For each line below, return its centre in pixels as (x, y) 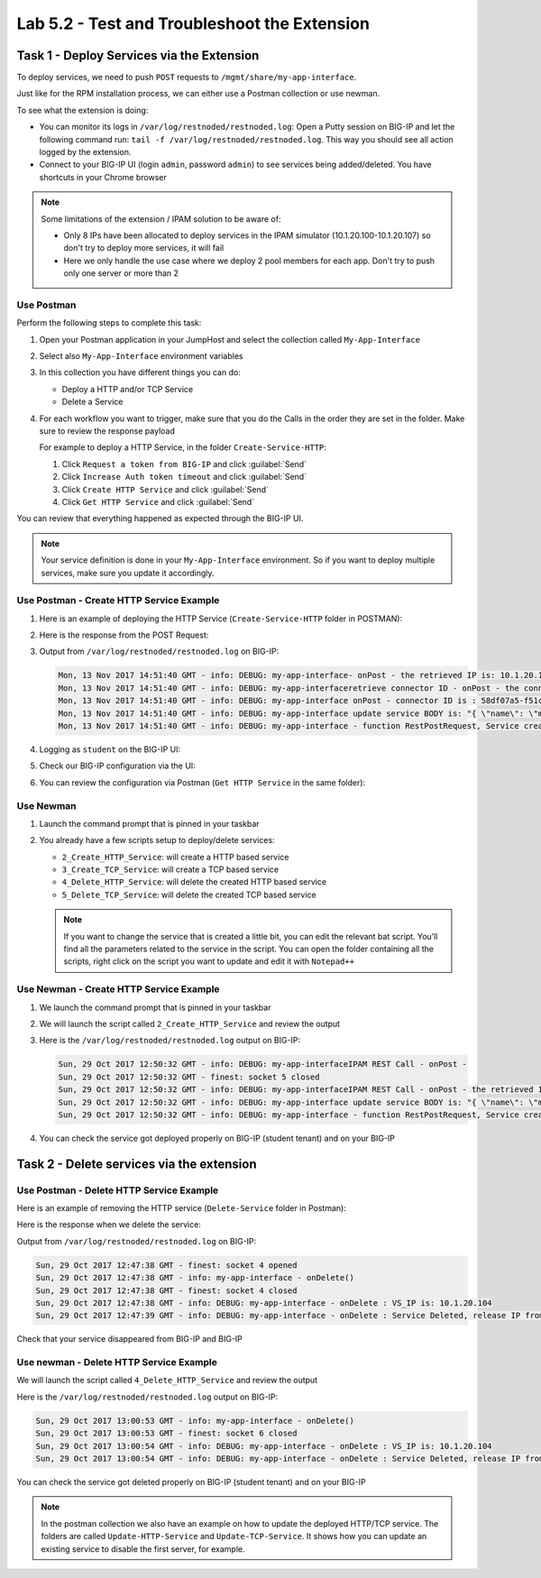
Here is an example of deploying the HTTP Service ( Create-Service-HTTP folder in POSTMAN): (221, 619)
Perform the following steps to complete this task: (109, 323)
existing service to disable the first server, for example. (143, 1549)
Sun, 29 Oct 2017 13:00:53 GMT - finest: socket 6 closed (166, 1433)
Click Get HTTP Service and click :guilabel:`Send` (158, 501)
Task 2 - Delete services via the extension (137, 1164)
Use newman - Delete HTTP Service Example (117, 1362)
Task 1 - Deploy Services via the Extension (138, 55)
